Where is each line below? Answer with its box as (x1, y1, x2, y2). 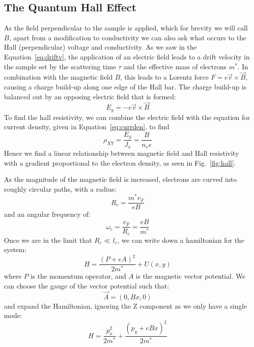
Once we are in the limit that (4, 234, 92, 245)
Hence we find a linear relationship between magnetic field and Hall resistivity (4, 147, 239, 158)
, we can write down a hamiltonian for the (117, 234, 244, 245)
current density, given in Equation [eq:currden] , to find (4, 121, 169, 132)
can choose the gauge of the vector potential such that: (4, 280, 169, 290)
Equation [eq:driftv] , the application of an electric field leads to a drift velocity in (4, 51, 250, 61)
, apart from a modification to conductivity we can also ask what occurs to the (9, 32, 247, 42)
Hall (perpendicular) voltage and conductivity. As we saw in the (4, 42, 197, 52)
